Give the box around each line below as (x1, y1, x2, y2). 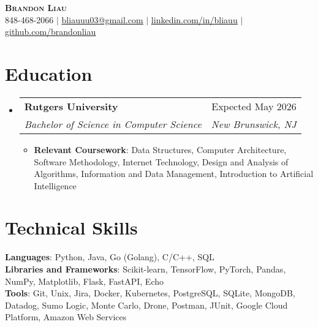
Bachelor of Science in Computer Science (24, 116, 202, 131)
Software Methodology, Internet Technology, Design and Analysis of (34, 155, 289, 168)
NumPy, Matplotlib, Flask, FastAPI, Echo (5, 274, 164, 287)
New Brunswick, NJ (211, 116, 297, 131)
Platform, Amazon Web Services (5, 310, 127, 323)
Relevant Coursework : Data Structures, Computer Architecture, (34, 143, 287, 156)
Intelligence (34, 179, 77, 192)
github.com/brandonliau (5, 25, 96, 38)
